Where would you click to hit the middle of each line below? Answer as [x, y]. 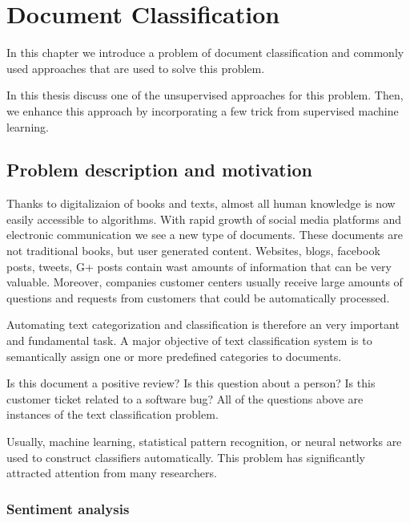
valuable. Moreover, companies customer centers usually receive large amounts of [205, 282]
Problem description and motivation [159, 170]
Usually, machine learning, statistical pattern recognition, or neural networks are [204, 442]
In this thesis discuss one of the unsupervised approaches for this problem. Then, [205, 95]
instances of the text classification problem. [113, 414]
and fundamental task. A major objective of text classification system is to [189, 341]
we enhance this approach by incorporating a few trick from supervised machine [203, 110]
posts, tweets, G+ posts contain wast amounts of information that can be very [199, 266]
